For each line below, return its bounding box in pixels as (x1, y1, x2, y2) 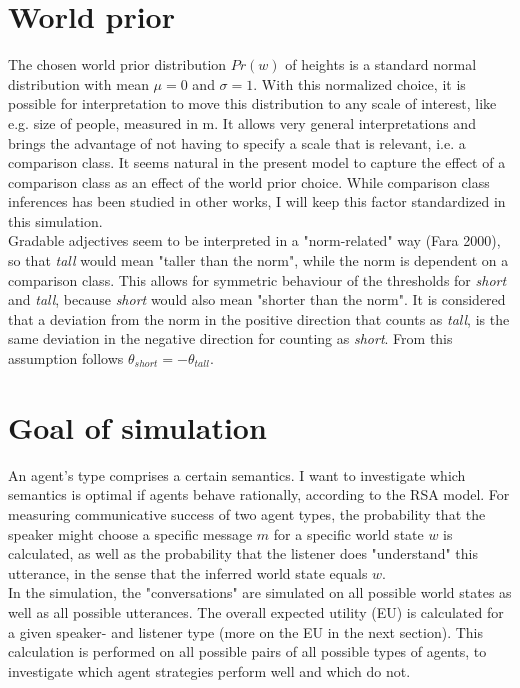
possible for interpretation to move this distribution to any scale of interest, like (8, 93, 497, 114)
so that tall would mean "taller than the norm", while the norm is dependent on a (8, 250, 509, 271)
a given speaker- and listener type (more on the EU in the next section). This (8, 621, 484, 642)
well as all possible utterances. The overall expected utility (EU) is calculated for (8, 601, 504, 622)
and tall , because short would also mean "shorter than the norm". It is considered (8, 289, 506, 310)
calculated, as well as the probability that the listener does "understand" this (8, 543, 478, 564)
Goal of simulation (8, 406, 267, 447)
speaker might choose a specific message (8, 523, 253, 544)
